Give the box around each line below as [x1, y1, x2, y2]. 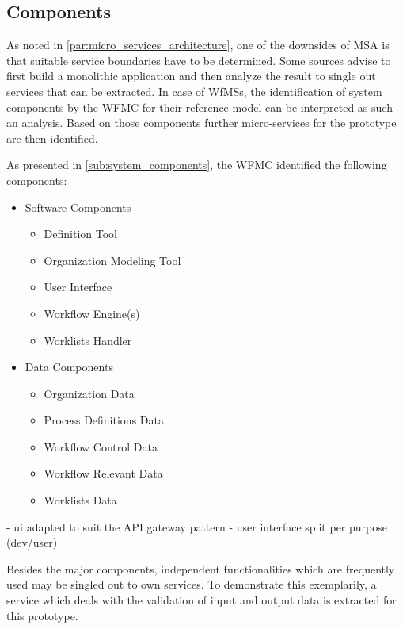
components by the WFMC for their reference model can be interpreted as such [6, 98, 393, 115]
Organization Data [44, 385, 135, 401]
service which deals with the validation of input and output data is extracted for [6, 592, 397, 608]
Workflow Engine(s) [44, 305, 140, 321]
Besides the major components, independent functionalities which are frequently [6, 560, 395, 577]
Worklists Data [44, 492, 117, 508]
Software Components [25, 198, 131, 215]
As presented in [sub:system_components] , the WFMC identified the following [6, 156, 387, 173]
